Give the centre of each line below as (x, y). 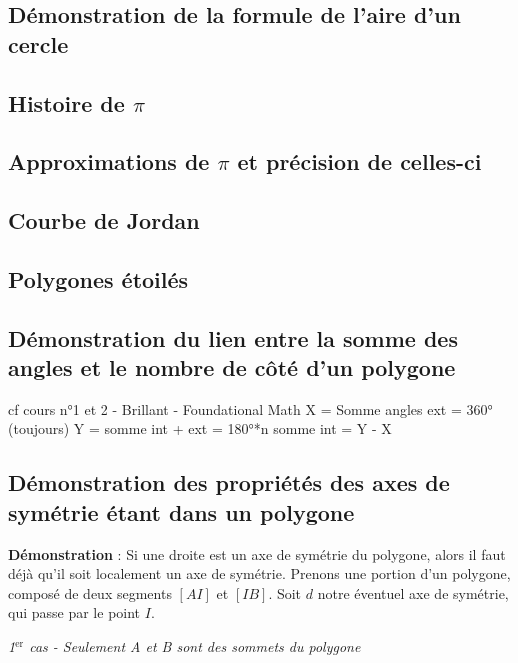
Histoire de (66, 102)
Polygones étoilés (98, 278)
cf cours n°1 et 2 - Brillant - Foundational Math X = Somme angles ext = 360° (250, 408)
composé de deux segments (90, 592)
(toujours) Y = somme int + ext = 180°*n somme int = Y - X (200, 428)
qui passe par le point (74, 612)
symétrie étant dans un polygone (181, 511)
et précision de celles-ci (359, 161)
